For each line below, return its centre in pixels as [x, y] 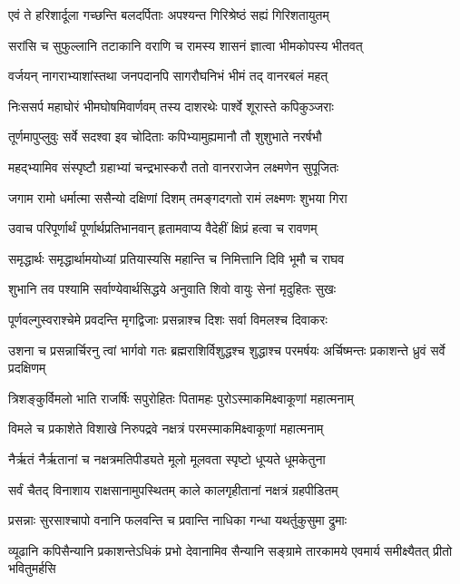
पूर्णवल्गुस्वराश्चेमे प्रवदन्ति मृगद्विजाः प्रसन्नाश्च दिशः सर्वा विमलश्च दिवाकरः [168, 319]
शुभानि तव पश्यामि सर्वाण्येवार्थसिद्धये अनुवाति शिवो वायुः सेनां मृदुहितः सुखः [172, 289]
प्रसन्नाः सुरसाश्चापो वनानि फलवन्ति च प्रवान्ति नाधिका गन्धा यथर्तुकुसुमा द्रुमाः [178, 520]
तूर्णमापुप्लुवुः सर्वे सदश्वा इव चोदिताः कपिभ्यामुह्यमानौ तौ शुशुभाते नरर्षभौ [165, 136]
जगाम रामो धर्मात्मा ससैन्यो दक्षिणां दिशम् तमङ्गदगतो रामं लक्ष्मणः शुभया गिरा [178, 197]
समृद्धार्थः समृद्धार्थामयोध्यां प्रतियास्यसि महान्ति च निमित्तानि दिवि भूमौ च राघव [176, 258]
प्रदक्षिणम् [27, 368]
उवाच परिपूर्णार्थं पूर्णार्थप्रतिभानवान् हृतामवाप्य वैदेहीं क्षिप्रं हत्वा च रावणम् [163, 228]
